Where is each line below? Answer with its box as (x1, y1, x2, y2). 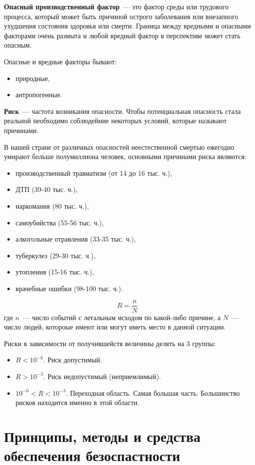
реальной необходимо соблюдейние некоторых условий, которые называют (4, 115, 227, 126)
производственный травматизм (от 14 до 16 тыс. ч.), (15, 167, 172, 178)
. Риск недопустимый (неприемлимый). (43, 371, 161, 381)
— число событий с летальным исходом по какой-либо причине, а (23, 312, 221, 322)
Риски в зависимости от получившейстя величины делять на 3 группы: (4, 338, 216, 348)
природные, (15, 73, 50, 83)
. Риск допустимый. (43, 355, 102, 365)
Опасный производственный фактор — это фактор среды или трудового (4, 1, 229, 11)
